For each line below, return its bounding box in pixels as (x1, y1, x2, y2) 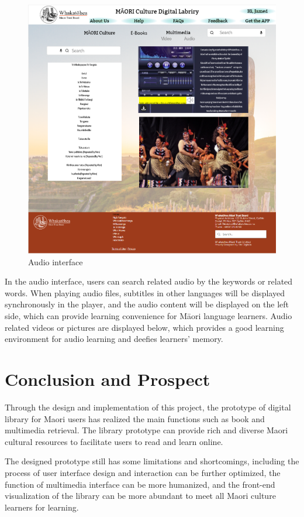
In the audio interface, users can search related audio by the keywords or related (5, 275, 293, 287)
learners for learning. (5, 501, 79, 513)
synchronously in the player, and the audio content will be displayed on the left (5, 298, 289, 310)
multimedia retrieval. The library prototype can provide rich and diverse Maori (5, 424, 288, 436)
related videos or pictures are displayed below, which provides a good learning (5, 321, 284, 333)
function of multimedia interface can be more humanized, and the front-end (5, 478, 275, 490)
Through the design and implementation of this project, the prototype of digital (5, 400, 291, 413)
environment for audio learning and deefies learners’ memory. (5, 333, 223, 345)
